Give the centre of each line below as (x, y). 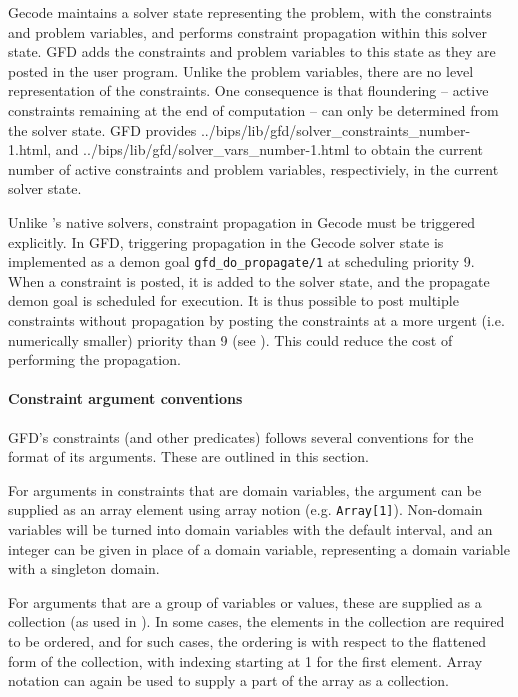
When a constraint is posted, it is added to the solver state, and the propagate (249, 280)
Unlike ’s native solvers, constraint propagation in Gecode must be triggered (241, 221)
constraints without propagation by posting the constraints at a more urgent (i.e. (256, 319)
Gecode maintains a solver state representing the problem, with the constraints (250, 12)
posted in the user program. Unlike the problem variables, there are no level (241, 70)
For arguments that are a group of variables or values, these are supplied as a (245, 601)
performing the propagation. (94, 359)
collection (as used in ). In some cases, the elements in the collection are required (256, 621)
